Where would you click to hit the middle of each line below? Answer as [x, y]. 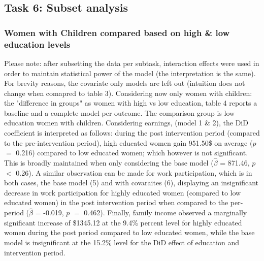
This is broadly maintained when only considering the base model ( [109, 163]
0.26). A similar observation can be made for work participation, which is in [134, 172]
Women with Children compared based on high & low [117, 32]
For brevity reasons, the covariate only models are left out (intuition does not [125, 83]
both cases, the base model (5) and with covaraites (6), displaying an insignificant [131, 183]
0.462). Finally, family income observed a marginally [166, 213]
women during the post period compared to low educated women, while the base [129, 232]
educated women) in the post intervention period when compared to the [116, 202]
